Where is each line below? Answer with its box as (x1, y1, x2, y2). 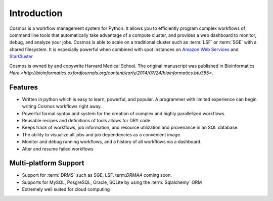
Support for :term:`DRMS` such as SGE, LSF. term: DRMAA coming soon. (22, 172, 172, 178)
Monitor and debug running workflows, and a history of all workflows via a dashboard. (22, 139, 202, 145)
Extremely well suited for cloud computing (22, 186, 110, 192)
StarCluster (9, 54, 33, 60)
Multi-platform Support (9, 159, 84, 168)
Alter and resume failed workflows (22, 145, 94, 152)
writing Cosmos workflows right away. (22, 104, 102, 110)
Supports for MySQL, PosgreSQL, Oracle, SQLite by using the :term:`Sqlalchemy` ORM (22, 179, 202, 185)
